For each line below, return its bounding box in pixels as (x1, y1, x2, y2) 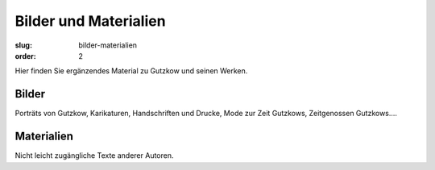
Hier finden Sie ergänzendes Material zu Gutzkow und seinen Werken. (14, 66, 248, 76)
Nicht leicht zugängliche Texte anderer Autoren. (14, 151, 174, 160)
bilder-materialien (78, 40, 137, 50)
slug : (14, 40, 32, 50)
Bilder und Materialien (14, 12, 166, 30)
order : (14, 51, 36, 60)
